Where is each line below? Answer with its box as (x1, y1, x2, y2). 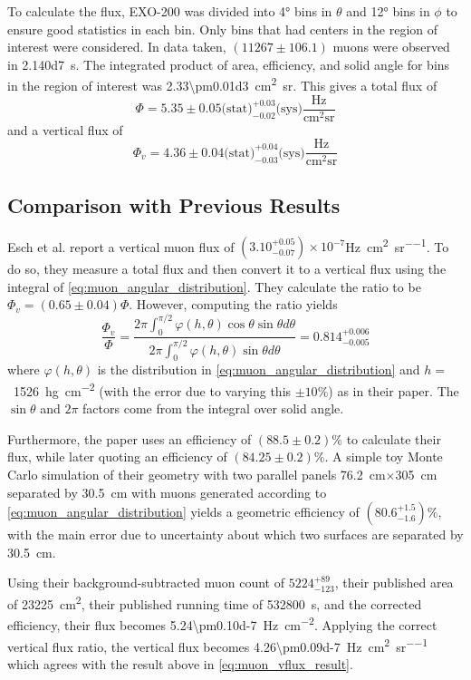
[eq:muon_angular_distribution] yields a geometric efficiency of (7, 502, 360, 521)
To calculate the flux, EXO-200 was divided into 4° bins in (7, 2, 332, 20)
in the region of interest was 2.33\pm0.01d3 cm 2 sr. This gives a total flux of (7, 73, 437, 95)
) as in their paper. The (328, 381, 459, 400)
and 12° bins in (346, 2, 430, 20)
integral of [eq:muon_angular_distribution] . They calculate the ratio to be (7, 277, 421, 296)
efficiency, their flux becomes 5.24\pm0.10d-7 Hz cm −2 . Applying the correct (7, 613, 437, 634)
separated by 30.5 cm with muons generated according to (7, 482, 327, 501)
